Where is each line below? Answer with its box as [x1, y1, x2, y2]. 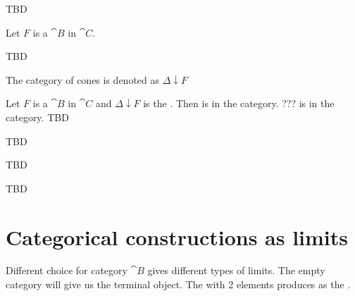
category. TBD [6, 109, 69, 124]
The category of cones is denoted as [6, 72, 160, 87]
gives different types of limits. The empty [147, 263, 325, 278]
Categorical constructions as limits [6, 222, 349, 251]
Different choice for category [6, 263, 127, 278]
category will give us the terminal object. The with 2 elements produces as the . [6, 277, 351, 292]
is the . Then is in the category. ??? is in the [143, 96, 335, 111]
